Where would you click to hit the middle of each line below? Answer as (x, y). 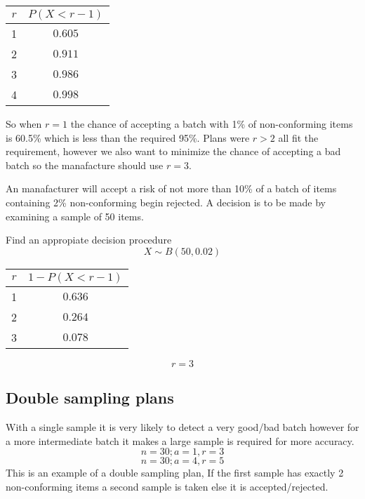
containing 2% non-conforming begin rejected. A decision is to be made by (166, 202)
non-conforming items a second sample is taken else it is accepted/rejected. (167, 486)
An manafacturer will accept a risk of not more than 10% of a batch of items (171, 188)
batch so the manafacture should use (85, 165)
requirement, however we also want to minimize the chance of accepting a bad (173, 151)
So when (24, 124)
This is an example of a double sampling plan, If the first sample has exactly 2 (175, 473)
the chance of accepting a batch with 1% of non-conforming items (212, 124)
